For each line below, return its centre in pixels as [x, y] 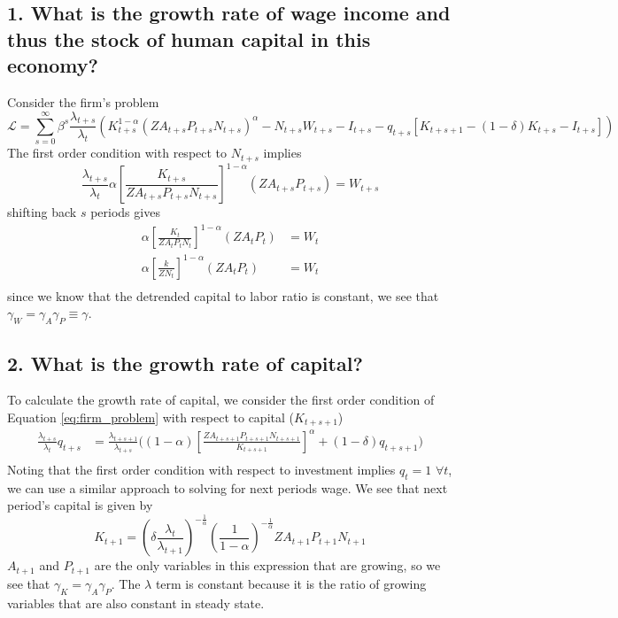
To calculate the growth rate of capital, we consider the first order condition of [221, 400]
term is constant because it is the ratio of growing [291, 583]
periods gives [125, 212]
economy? [53, 65]
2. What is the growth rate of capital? [185, 363]
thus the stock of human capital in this [189, 39]
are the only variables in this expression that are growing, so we [267, 565]
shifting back [42, 212]
